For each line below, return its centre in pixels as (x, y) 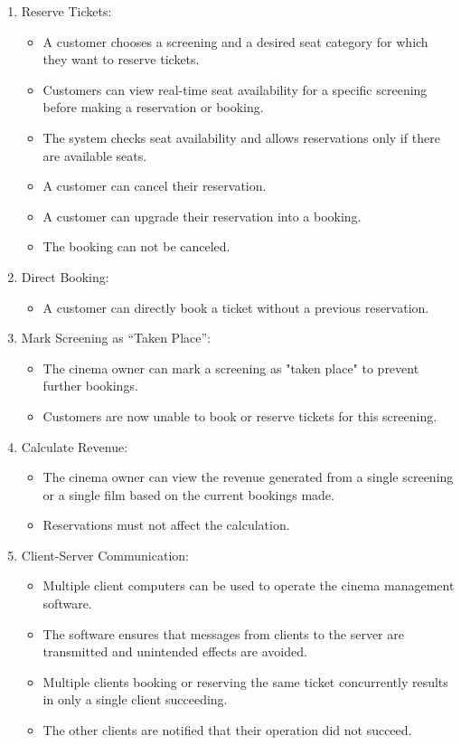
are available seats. (95, 155)
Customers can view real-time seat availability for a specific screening (235, 89)
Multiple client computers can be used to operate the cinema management (249, 585)
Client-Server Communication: (105, 555)
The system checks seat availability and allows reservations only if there (241, 137)
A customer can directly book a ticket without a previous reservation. (236, 307)
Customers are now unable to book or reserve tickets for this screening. (240, 415)
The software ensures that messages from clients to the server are (223, 633)
